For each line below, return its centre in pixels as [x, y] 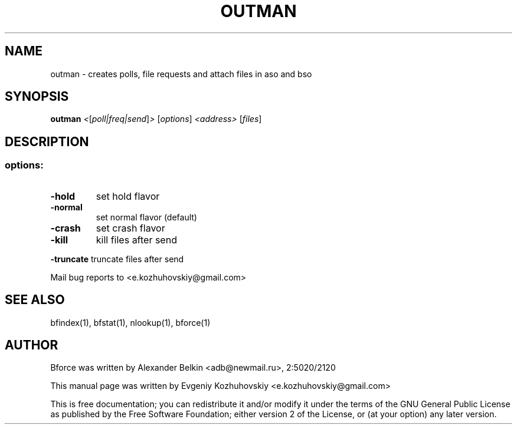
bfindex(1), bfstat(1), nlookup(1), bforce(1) [130, 322]
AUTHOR [32, 345]
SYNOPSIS [37, 97]
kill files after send [136, 240]
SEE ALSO [35, 300]
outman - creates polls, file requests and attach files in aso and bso [181, 74]
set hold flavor [128, 196]
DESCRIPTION [47, 141]
